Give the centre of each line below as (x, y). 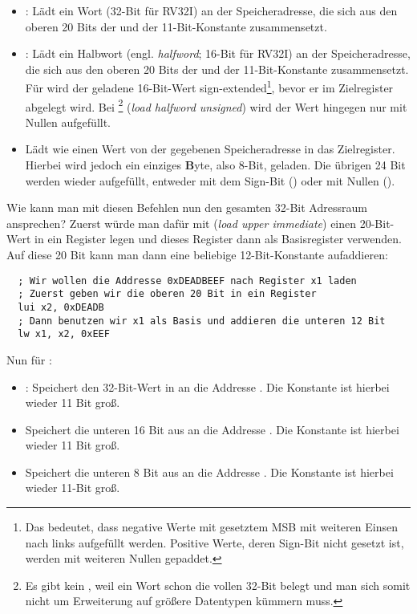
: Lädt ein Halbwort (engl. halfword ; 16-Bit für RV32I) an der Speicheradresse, (218, 53)
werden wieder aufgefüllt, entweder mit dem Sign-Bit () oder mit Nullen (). (210, 180)
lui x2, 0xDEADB (61, 307)
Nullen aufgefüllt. (68, 122)
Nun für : (29, 359)
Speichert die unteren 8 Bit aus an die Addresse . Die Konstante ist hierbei (209, 472)
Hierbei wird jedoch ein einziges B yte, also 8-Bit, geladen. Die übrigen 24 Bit (215, 165)
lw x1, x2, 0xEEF (64, 334)
